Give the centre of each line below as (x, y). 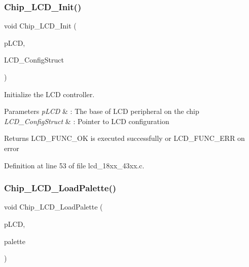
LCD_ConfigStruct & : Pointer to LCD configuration (87, 121)
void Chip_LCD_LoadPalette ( (54, 207)
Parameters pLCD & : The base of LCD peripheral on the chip (102, 111)
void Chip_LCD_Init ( (40, 26)
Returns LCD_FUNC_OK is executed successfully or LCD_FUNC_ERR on (124, 138)
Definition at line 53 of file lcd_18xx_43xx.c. (74, 165)
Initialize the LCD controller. (49, 94)
